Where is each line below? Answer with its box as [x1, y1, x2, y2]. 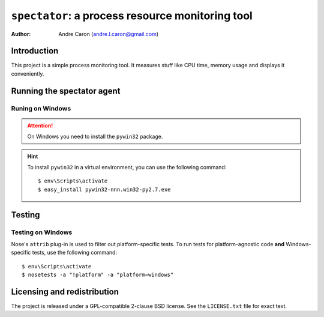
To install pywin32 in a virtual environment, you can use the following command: [27, 163, 227, 171]
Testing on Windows [11, 228, 73, 237]
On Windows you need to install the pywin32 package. [27, 133, 163, 140]
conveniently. [11, 70, 44, 77]
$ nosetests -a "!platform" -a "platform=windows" [22, 271, 174, 279]
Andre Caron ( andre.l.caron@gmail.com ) [58, 30, 159, 37]
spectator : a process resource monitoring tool [11, 9, 253, 22]
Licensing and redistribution [11, 286, 119, 297]
